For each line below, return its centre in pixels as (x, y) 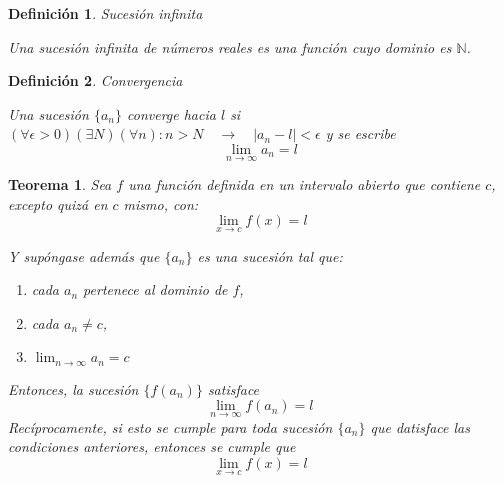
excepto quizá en (58, 203)
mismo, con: (161, 203)
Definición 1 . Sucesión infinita (105, 13)
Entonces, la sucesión (73, 388)
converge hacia (171, 113)
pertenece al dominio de (155, 289)
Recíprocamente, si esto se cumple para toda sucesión (170, 426)
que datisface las (420, 426)
